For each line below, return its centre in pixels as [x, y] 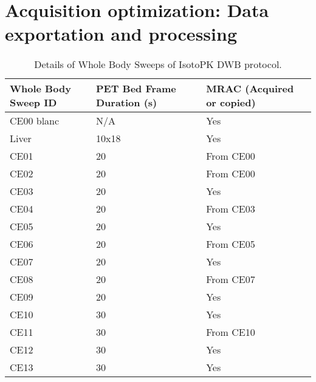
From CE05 [231, 244]
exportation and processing [121, 34]
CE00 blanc [35, 121]
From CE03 [231, 209]
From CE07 [231, 279]
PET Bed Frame [136, 89]
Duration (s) [126, 103]
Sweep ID [33, 103]
